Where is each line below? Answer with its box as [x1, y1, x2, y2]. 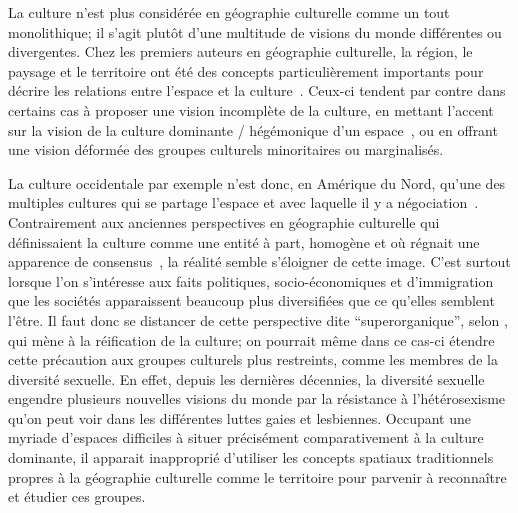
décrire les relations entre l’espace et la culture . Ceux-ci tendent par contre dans [8, 80, 506, 101]
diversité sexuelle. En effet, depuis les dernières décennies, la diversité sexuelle [8, 368, 485, 389]
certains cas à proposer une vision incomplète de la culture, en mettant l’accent [8, 99, 494, 120]
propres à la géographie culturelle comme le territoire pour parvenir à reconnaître [8, 466, 507, 487]
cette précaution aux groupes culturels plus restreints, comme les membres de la [8, 349, 498, 370]
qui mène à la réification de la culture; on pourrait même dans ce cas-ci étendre [8, 329, 495, 350]
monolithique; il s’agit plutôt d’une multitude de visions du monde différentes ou [8, 21, 502, 42]
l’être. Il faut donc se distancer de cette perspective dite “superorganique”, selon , [8, 309, 508, 330]
